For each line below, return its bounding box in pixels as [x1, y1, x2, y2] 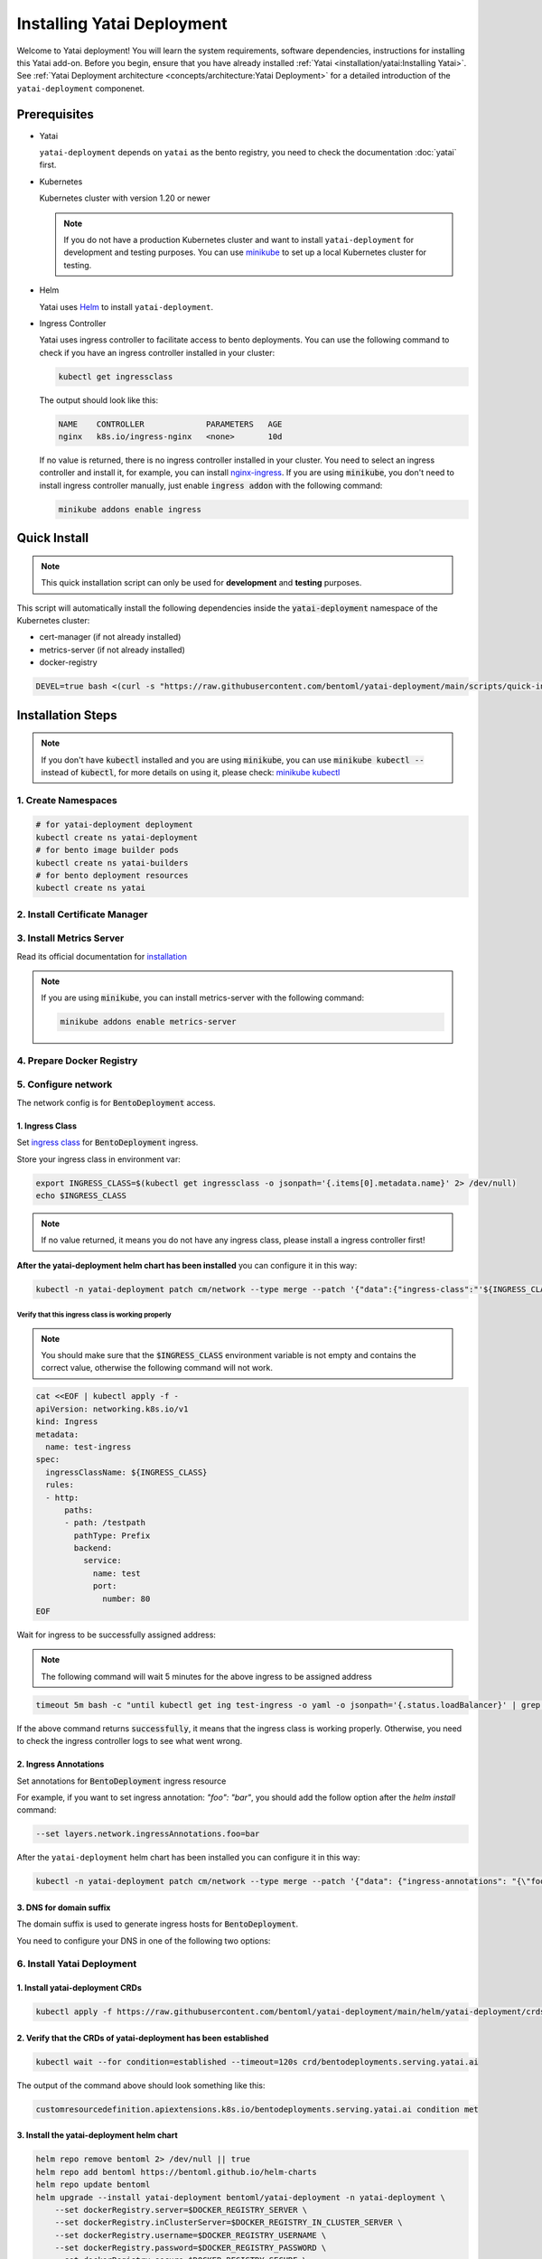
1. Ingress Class [16, 1120, 77, 1131]
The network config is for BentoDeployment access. [16, 1097, 216, 1108]
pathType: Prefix [73, 1530, 151, 1541]
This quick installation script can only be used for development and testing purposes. [41, 577, 362, 588]
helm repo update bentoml [35, 2179, 151, 2190]
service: [82, 1555, 122, 1566]
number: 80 [102, 1593, 151, 1604]
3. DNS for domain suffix [16, 1902, 111, 1913]
